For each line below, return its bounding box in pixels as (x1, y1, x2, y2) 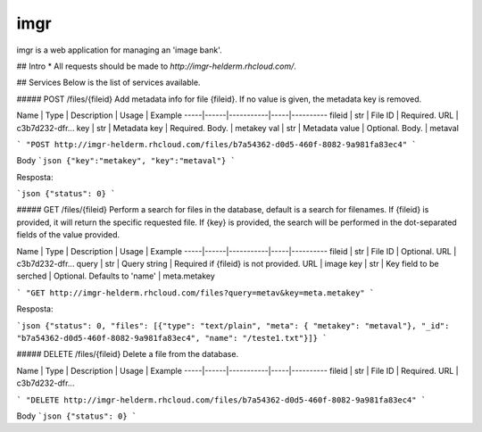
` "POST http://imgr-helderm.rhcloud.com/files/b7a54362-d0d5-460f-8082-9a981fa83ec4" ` (16, 139, 417, 149)
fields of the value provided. (16, 229, 120, 240)
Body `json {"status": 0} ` (16, 411, 137, 421)
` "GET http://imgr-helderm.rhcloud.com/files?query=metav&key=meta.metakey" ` (16, 287, 375, 298)
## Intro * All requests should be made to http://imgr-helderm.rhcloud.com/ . (16, 61, 296, 71)
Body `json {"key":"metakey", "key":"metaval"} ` (16, 155, 237, 166)
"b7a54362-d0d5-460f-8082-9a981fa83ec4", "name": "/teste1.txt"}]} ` (16, 333, 328, 343)
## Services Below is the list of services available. (16, 77, 201, 88)
